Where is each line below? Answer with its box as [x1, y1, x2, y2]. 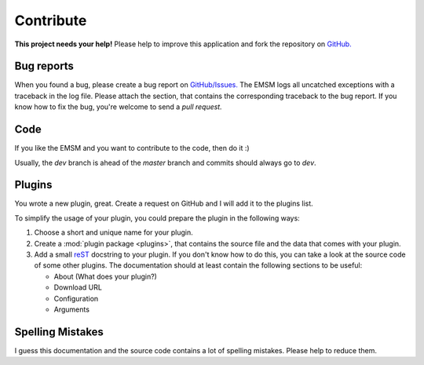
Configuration [53, 294, 99, 303]
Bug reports [14, 60, 75, 73]
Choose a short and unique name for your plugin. [34, 228, 194, 237]
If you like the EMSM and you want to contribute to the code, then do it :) [14, 144, 250, 153]
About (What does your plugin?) [53, 272, 157, 281]
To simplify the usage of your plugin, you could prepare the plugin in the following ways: [14, 213, 300, 223]
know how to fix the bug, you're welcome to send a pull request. [14, 102, 223, 111]
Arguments [53, 305, 90, 314]
